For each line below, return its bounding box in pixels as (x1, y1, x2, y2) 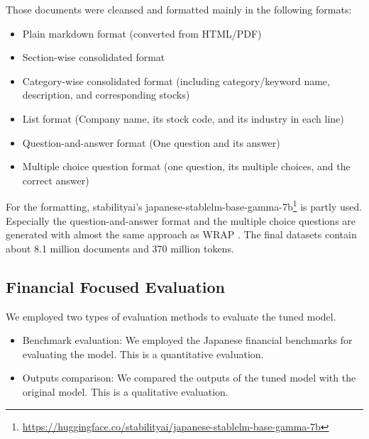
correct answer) (22, 172, 89, 187)
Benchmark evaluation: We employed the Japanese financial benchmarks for (22, 333, 353, 348)
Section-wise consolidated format (22, 50, 165, 65)
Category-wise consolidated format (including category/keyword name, (22, 73, 330, 88)
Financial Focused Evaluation (6, 275, 225, 297)
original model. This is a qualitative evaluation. (22, 384, 228, 399)
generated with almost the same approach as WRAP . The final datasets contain (6, 227, 357, 242)
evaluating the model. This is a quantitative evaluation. (22, 346, 264, 361)
